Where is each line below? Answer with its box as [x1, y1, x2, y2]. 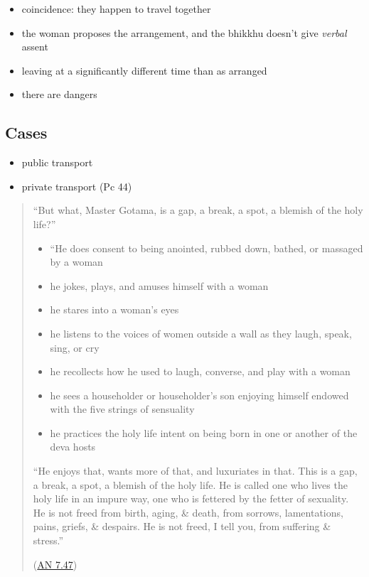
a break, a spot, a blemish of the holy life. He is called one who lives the [33, 477, 348, 492]
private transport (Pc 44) [21, 178, 132, 193]
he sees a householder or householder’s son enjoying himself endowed [50, 387, 349, 402]
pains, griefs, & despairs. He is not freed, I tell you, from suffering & [33, 519, 331, 534]
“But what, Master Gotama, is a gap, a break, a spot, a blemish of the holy [33, 203, 363, 217]
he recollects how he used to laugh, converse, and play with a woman [50, 364, 351, 379]
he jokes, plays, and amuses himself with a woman [50, 278, 269, 293]
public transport [21, 155, 93, 170]
